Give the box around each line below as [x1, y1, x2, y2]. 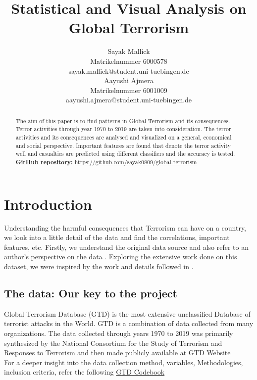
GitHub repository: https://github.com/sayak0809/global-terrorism [15, 157, 197, 166]
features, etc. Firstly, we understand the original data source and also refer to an [4, 241, 249, 252]
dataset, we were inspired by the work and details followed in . [4, 261, 194, 271]
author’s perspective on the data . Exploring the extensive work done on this [4, 251, 237, 262]
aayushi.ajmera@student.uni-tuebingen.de [65, 95, 192, 105]
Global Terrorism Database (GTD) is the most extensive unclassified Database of [4, 308, 251, 319]
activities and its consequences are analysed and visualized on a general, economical [15, 133, 232, 141]
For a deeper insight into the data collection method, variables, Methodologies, [4, 357, 243, 367]
